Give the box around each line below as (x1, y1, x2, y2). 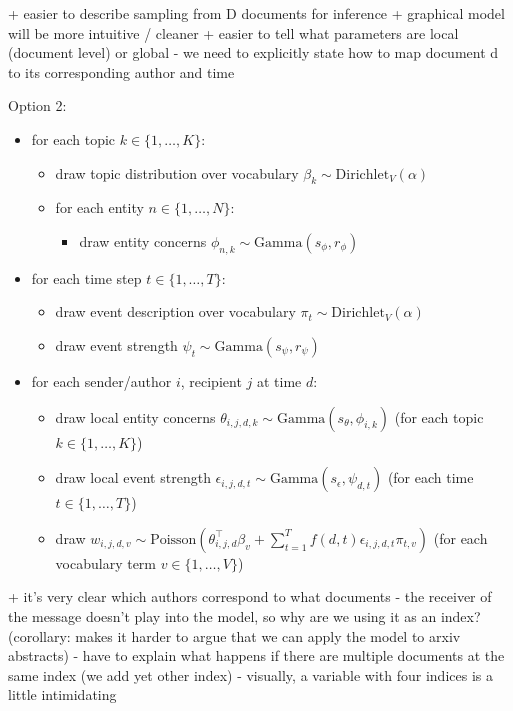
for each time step (31, 267, 142, 288)
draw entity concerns (79, 230, 207, 251)
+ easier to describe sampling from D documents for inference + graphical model (8, 3, 505, 23)
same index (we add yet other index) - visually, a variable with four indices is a (8, 664, 493, 685)
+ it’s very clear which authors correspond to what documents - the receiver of (8, 586, 492, 607)
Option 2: (8, 95, 67, 116)
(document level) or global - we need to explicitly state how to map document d (8, 42, 499, 63)
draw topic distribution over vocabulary (55, 162, 299, 183)
